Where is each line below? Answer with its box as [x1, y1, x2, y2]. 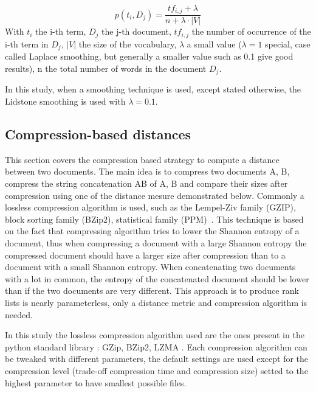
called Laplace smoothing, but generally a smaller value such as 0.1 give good [5, 50, 294, 63]
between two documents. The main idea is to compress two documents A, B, [5, 165, 290, 178]
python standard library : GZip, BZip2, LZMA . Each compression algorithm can [5, 340, 307, 353]
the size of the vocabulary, [78, 37, 177, 50]
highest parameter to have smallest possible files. [5, 376, 187, 389]
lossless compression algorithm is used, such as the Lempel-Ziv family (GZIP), [5, 201, 296, 214]
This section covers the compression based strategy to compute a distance [5, 153, 280, 165]
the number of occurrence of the [191, 25, 311, 38]
